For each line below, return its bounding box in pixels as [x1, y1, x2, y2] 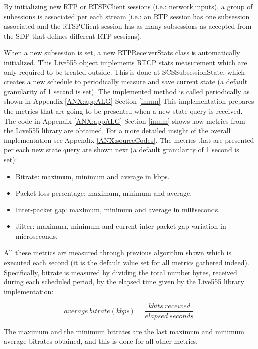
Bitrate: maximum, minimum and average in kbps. [15, 171, 170, 181]
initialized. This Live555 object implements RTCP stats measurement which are [4, 57, 247, 67]
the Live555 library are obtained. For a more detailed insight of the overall [4, 125, 231, 136]
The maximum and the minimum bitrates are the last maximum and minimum [4, 326, 244, 336]
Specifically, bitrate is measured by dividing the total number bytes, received [4, 267, 237, 277]
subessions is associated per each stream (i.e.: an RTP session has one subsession [4, 11, 250, 21]
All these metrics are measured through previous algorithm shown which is [4, 247, 232, 258]
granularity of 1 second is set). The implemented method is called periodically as [4, 86, 250, 96]
